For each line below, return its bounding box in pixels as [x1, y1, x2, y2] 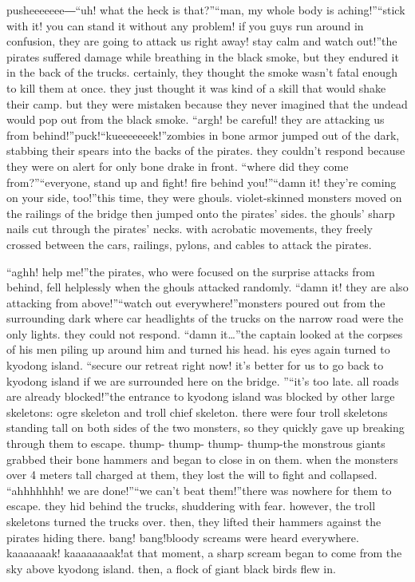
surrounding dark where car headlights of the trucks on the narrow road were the [6, 310, 404, 327]
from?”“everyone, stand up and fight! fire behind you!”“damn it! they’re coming [6, 173, 397, 190]
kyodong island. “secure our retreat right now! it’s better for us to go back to [6, 357, 384, 374]
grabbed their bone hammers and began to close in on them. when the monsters [6, 450, 398, 467]
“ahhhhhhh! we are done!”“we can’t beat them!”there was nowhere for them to [6, 481, 392, 498]
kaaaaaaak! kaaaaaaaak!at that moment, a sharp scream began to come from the [6, 544, 402, 561]
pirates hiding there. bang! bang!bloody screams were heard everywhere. [6, 529, 359, 545]
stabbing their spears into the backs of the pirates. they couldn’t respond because [6, 142, 405, 159]
